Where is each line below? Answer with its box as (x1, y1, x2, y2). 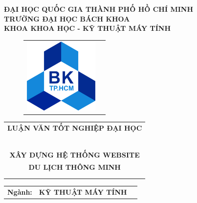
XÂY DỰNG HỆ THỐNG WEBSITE (9, 149, 140, 159)
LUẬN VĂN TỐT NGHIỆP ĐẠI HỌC (7, 122, 142, 133)
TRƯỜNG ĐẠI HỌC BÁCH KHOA (4, 13, 130, 23)
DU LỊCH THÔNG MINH (28, 161, 121, 172)
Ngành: (7, 186, 32, 197)
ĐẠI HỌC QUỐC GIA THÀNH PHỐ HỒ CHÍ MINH (4, 4, 194, 14)
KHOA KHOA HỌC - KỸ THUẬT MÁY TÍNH (4, 23, 171, 33)
